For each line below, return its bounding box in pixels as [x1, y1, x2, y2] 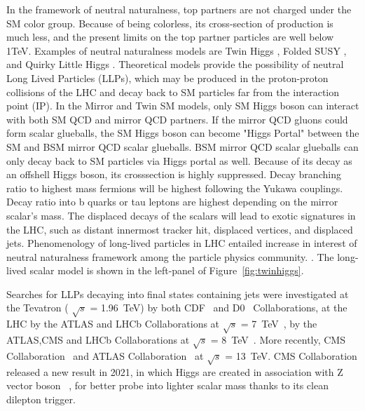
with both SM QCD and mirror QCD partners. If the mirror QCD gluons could [6, 112, 348, 126]
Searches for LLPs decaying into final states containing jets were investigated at [6, 286, 349, 301]
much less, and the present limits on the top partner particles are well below [6, 29, 334, 44]
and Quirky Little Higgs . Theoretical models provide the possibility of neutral [6, 57, 344, 72]
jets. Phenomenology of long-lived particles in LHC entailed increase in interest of [6, 236, 357, 250]
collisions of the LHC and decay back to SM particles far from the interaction [6, 84, 340, 99]
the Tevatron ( [6, 300, 69, 315]
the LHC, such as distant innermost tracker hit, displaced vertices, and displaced [6, 222, 353, 236]
